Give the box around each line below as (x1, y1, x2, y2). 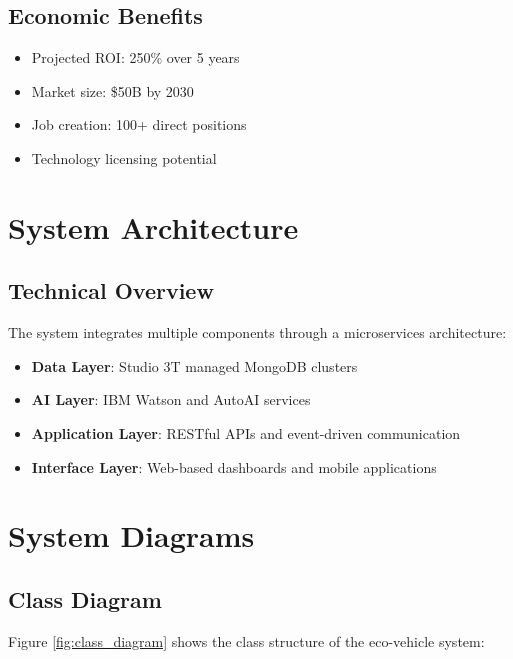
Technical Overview (8, 275, 214, 306)
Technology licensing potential (31, 147, 217, 168)
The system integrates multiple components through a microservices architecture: (8, 322, 507, 343)
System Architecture (8, 206, 299, 247)
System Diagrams (8, 515, 255, 556)
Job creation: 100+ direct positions (31, 114, 247, 135)
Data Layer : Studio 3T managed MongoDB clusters (31, 355, 358, 376)
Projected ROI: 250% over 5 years (31, 47, 240, 68)
